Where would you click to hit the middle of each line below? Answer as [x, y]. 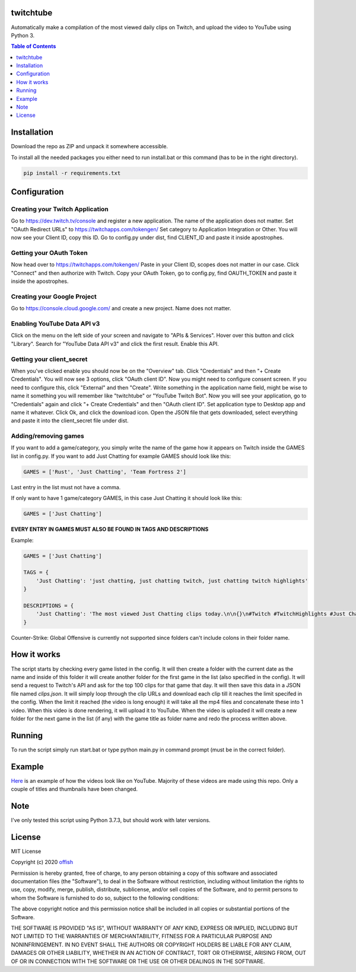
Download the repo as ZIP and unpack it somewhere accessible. [90, 146]
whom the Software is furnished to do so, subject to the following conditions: [105, 898]
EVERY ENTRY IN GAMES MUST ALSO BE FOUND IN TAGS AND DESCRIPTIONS [110, 529]
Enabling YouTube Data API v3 [55, 324]
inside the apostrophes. [40, 281]
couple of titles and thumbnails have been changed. [74, 789]
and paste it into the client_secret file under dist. [70, 420]
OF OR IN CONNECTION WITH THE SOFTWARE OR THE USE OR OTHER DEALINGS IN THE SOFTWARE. [138, 961]
